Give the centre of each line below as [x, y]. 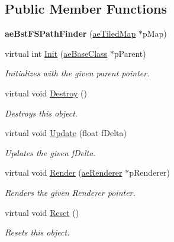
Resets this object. [37, 232]
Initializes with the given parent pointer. [77, 73]
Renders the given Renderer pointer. [70, 192]
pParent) [130, 53]
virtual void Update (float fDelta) [66, 133]
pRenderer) [149, 172]
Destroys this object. [41, 113]
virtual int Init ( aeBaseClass [56, 53]
